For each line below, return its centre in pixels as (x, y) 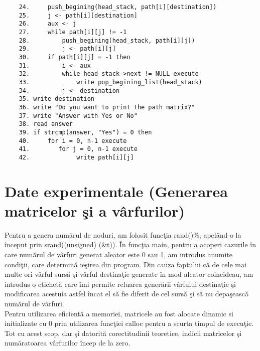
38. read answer (46, 124)
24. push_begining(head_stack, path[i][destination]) (118, 7)
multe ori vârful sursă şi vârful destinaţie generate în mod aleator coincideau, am (129, 274)
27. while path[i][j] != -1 (73, 32)
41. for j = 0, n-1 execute (78, 149)
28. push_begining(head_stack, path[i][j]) (107, 40)
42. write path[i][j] (76, 157)
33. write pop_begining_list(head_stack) (110, 82)
